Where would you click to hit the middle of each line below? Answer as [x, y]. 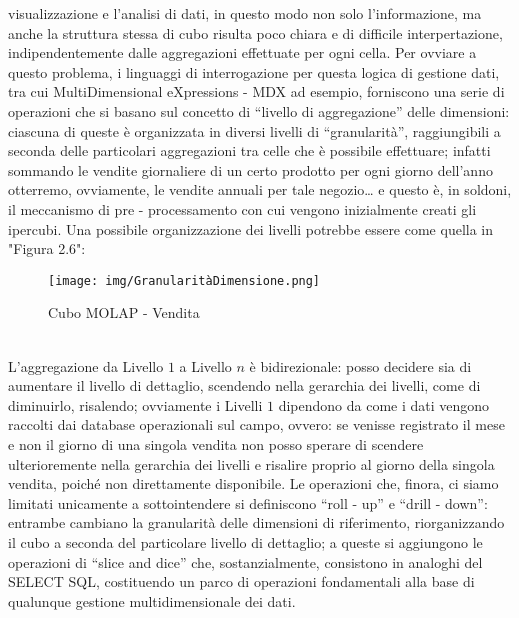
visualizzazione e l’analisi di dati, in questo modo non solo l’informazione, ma [245, 13]
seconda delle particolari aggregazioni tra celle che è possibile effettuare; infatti [249, 150]
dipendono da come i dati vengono [384, 404]
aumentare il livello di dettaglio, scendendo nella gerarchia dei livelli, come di [244, 385]
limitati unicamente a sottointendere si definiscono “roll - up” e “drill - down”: [248, 502]
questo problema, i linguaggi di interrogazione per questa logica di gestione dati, [254, 71]
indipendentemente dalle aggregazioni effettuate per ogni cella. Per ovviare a [242, 52]
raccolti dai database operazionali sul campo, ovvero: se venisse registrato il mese [256, 424]
